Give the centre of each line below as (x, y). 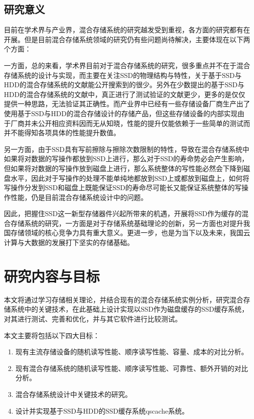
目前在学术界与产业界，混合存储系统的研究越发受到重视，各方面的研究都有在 (127, 30)
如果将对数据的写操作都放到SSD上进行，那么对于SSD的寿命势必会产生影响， (126, 159)
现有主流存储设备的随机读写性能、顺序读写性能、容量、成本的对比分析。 (132, 352)
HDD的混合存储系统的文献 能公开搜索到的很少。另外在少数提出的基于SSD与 (124, 85)
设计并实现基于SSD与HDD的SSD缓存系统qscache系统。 (102, 410)
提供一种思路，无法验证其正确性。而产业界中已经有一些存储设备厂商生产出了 (127, 104)
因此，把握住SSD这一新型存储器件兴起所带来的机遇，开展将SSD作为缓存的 (123, 213)
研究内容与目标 (52, 276)
